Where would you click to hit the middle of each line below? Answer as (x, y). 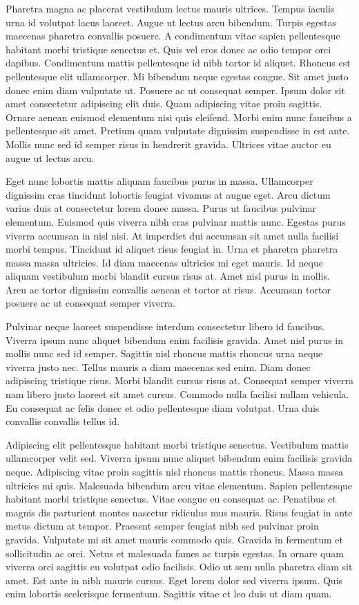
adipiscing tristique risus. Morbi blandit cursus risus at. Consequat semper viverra (179, 380)
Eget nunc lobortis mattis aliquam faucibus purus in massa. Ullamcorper (159, 181)
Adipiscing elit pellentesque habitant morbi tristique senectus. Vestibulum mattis (177, 444)
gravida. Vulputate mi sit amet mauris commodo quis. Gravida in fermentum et (174, 539)
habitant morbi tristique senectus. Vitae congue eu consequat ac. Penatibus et (171, 499)
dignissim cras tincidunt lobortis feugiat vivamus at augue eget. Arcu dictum (168, 194)
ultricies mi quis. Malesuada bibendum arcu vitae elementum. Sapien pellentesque (179, 485)
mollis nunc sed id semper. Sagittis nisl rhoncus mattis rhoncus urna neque (164, 353)
